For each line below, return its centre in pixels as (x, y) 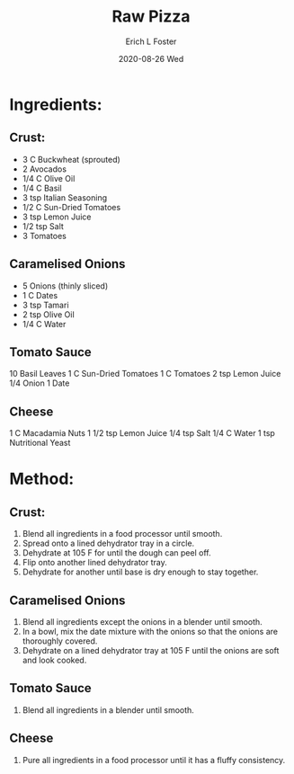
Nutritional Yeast (40, 443)
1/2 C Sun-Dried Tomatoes (71, 207)
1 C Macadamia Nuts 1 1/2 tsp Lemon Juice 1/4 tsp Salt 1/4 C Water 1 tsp (143, 433)
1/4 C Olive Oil (49, 178)
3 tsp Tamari (45, 305)
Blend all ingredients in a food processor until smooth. (122, 534)
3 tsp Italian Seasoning (65, 197)
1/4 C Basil (42, 188)
